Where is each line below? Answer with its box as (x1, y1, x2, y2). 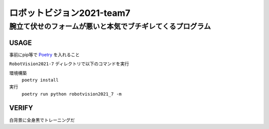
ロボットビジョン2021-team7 (9, 7, 131, 18)
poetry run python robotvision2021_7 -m (21, 91, 122, 97)
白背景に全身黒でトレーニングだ (9, 117, 75, 123)
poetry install (21, 77, 59, 83)
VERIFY (9, 104, 33, 112)
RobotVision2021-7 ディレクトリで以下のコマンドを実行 (9, 61, 130, 67)
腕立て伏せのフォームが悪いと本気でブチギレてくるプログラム (9, 22, 211, 31)
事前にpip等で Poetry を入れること (9, 51, 80, 57)
